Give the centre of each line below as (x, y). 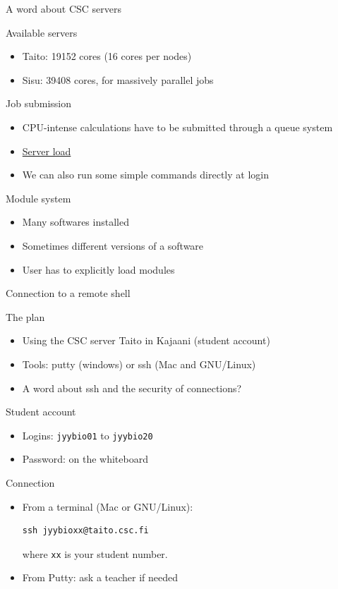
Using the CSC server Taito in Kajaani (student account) (146, 340)
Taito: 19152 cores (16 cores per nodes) (107, 56)
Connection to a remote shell (68, 293)
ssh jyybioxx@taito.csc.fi (85, 531)
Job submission (38, 103)
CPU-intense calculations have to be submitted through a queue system (177, 127)
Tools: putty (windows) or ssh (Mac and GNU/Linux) (139, 364)
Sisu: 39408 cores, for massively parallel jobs (118, 79)
